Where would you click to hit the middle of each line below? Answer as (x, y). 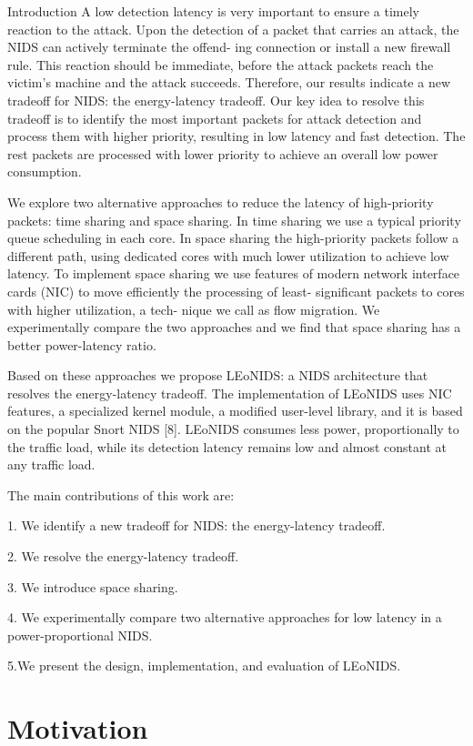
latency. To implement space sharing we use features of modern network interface (234, 273)
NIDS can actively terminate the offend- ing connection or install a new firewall (229, 47)
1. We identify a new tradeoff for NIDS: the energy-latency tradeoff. (196, 525)
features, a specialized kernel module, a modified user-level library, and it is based (235, 411)
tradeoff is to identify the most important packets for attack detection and (215, 118)
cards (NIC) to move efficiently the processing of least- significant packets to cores (236, 291)
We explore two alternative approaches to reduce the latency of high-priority (221, 202)
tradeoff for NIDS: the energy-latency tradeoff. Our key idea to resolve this (216, 100)
